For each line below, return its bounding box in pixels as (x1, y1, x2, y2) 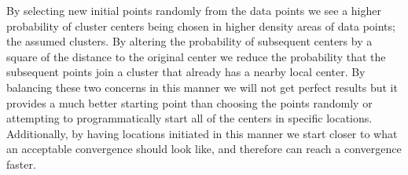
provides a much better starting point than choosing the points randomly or (6, 94, 373, 111)
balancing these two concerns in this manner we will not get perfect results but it (6, 78, 398, 95)
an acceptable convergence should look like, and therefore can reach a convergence (6, 140, 402, 157)
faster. (6, 155, 36, 172)
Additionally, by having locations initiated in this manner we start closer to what (6, 125, 398, 141)
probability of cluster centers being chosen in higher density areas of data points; (6, 17, 395, 34)
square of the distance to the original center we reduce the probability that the (6, 48, 386, 64)
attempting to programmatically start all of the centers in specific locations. (6, 110, 373, 126)
